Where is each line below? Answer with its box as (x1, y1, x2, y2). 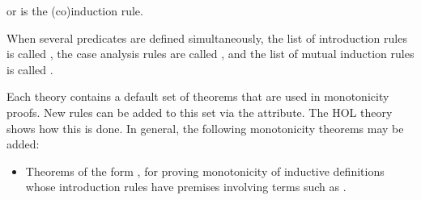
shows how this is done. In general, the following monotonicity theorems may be (6, 119, 404, 136)
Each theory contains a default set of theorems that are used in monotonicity (6, 88, 389, 105)
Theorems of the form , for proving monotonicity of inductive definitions (25, 162, 385, 179)
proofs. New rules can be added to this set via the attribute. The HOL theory (6, 103, 393, 120)
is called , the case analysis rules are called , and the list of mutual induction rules (6, 45, 415, 62)
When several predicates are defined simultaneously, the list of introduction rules (6, 29, 407, 46)
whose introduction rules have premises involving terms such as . (25, 178, 347, 195)
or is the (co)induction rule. (6, 2, 143, 19)
